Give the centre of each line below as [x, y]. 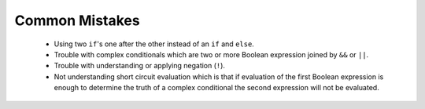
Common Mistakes [78, 20]
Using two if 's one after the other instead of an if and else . [154, 44]
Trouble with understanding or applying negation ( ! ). [140, 66]
